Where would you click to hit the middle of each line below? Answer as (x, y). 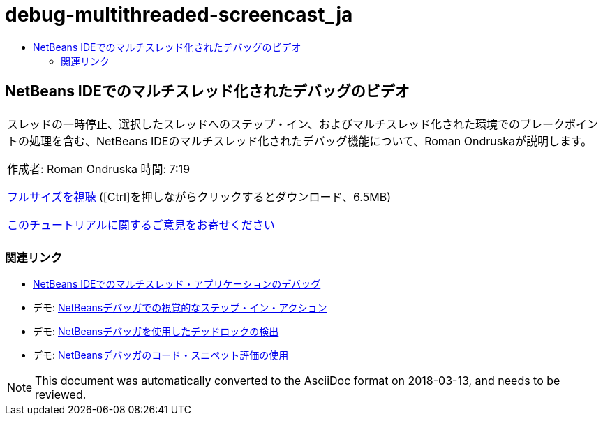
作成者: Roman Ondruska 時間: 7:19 (99, 169)
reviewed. (61, 395)
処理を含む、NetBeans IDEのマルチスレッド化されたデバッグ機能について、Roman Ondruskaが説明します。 (311, 141)
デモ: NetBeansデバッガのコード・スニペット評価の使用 (161, 355)
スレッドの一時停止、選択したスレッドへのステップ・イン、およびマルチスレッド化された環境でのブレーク (286, 124)
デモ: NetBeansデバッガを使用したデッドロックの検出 (156, 332)
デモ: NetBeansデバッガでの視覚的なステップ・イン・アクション (180, 308)
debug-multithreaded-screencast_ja (179, 15)
